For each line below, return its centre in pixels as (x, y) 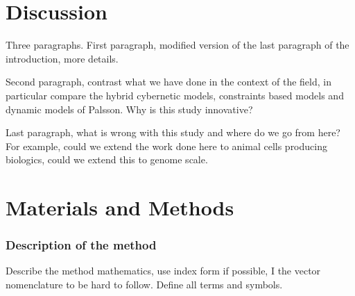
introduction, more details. (62, 58)
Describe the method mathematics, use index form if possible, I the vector (163, 271)
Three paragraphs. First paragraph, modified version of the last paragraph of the (177, 45)
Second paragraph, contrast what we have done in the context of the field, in (168, 82)
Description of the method (81, 245)
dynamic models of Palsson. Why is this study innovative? (129, 109)
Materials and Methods (120, 207)
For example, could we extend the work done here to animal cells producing (166, 146)
